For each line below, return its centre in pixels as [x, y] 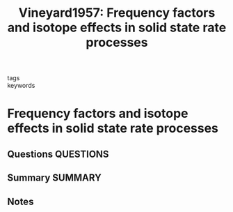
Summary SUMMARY [55, 178]
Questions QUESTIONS [58, 154]
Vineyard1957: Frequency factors [117, 13]
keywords [21, 86]
